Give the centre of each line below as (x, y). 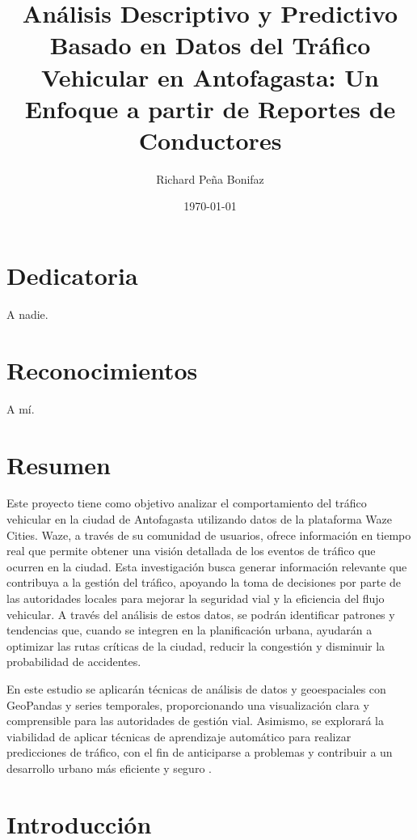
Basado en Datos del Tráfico (210, 45)
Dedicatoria (72, 276)
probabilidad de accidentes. (74, 662)
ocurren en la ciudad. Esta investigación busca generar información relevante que (207, 566)
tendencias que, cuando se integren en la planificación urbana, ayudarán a (190, 630)
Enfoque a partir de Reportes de (210, 108)
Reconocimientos (102, 369)
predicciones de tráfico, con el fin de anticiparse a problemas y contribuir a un (200, 752)
